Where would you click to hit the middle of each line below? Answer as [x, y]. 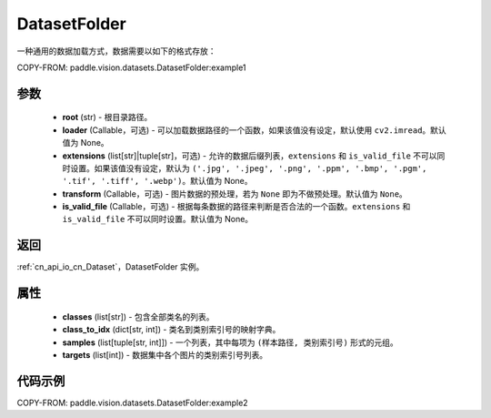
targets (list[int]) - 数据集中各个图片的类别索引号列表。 [165, 354]
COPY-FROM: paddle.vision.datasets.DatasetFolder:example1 [131, 67]
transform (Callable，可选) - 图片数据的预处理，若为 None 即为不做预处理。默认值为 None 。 [235, 194]
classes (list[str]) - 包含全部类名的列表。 [138, 316]
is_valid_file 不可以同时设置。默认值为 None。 [158, 219]
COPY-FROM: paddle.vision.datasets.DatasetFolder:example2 [133, 403]
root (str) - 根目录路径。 [107, 117]
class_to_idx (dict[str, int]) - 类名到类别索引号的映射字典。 [171, 330]
